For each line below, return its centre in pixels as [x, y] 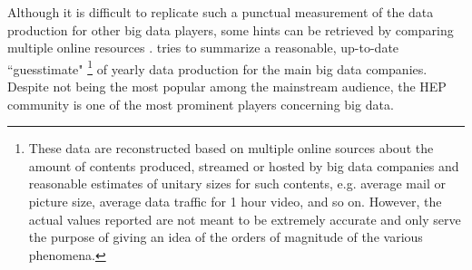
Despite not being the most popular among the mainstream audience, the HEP [227, 87]
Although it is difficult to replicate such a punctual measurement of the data [221, 12]
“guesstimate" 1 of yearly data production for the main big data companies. [217, 67]
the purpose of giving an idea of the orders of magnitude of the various [226, 237]
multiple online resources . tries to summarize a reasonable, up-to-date [203, 48]
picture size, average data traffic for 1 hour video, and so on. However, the [235, 201]
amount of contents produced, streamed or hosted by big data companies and [244, 165]
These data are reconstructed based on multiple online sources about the [231, 148]
